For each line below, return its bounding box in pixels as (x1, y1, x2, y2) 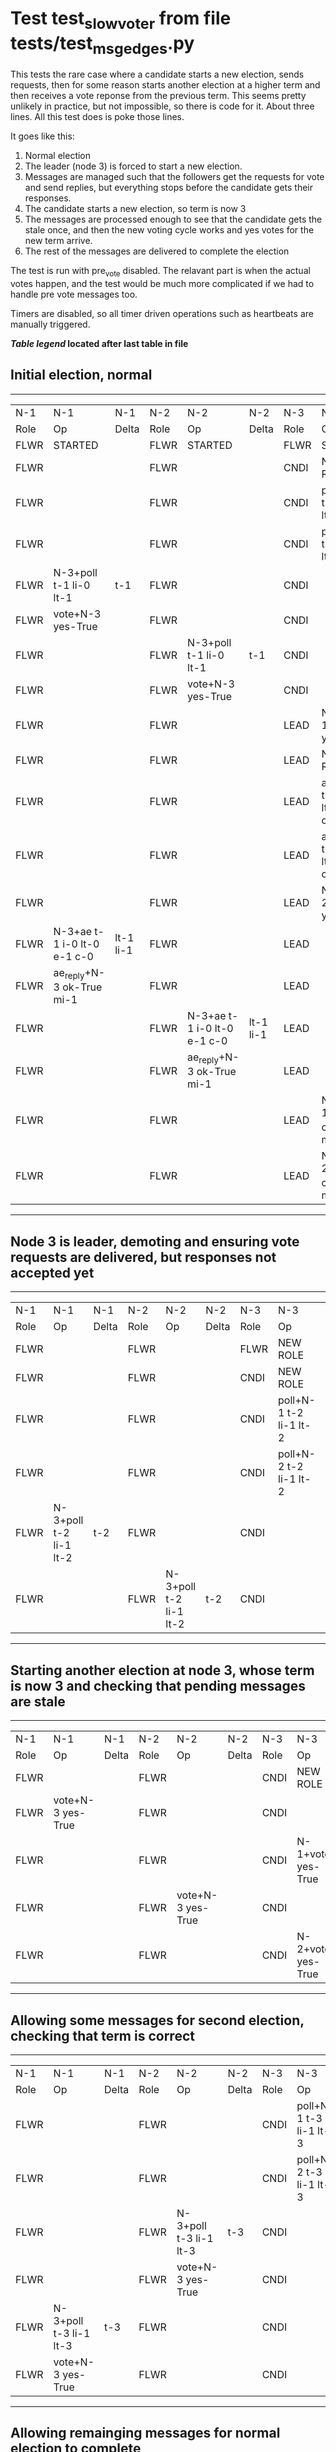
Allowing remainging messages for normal (10, 2425, 281, 2442)
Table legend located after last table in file (10, 337, 189, 349)
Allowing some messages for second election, (10, 2012, 305, 2029)
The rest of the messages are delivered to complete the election (24, 245, 290, 257)
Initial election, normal (10, 367, 153, 384)
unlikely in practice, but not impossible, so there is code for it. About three (10, 100, 315, 112)
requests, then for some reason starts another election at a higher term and (10, 79, 321, 91)
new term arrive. (24, 235, 93, 247)
